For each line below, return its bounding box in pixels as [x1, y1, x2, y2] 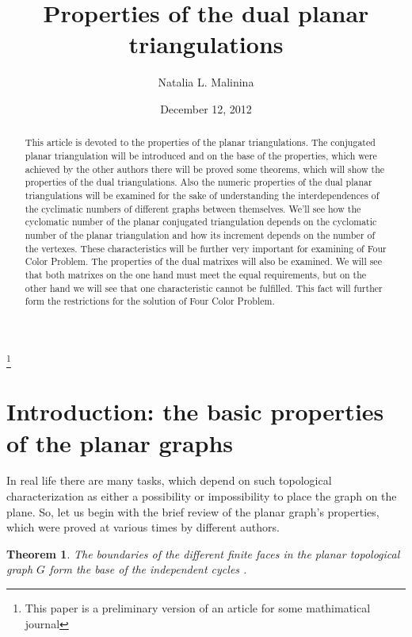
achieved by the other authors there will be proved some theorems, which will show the [25, 162, 385, 175]
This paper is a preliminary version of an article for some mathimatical [25, 600, 371, 616]
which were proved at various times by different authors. [6, 519, 280, 535]
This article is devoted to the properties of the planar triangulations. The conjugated [25, 136, 376, 149]
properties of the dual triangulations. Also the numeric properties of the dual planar [25, 175, 372, 189]
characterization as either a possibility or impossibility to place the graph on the [6, 488, 397, 505]
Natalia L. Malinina [158, 74, 254, 90]
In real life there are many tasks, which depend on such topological [6, 472, 332, 489]
